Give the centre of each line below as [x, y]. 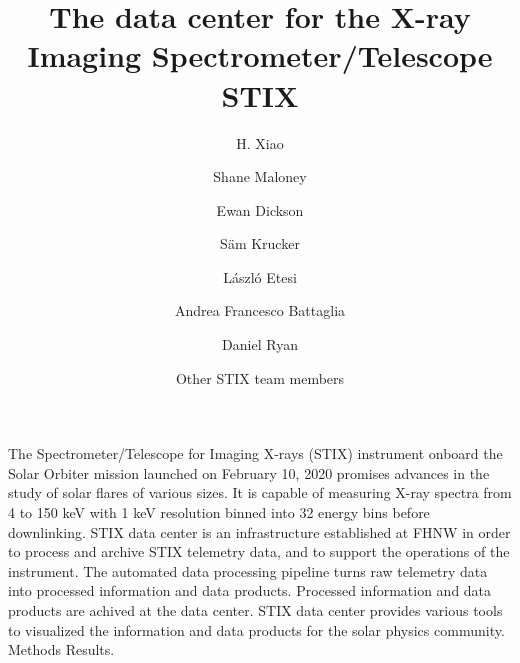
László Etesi [260, 276]
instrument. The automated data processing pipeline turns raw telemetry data [248, 570]
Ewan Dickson [260, 209]
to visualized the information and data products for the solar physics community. [256, 629]
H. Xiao [260, 142]
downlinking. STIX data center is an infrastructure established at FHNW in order [259, 531]
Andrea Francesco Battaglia [260, 310]
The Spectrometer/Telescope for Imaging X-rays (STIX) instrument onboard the [255, 453]
